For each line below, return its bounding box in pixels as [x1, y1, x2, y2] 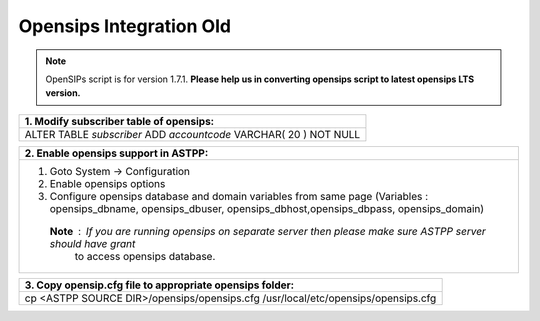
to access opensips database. [74, 249, 216, 263]
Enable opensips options [49, 176, 166, 190]
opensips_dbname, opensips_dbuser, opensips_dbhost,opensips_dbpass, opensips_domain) [49, 201, 485, 215]
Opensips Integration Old [18, 15, 232, 37]
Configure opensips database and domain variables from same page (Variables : [49, 189, 429, 203]
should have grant [49, 236, 136, 250]
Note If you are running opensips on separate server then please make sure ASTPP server [49, 224, 487, 238]
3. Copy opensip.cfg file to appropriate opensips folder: [24, 278, 295, 292]
